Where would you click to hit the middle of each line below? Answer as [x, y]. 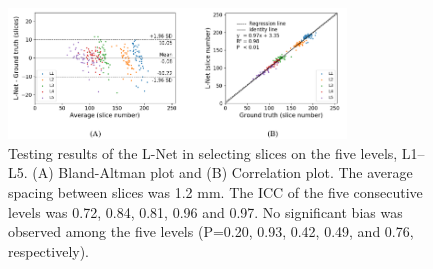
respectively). [49, 250]
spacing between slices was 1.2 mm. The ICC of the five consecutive [215, 191]
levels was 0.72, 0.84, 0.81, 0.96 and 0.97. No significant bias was [205, 211]
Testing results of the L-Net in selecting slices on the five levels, [203, 152]
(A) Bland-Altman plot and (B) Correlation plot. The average [222, 172]
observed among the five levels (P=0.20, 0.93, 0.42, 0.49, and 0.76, [211, 231]
